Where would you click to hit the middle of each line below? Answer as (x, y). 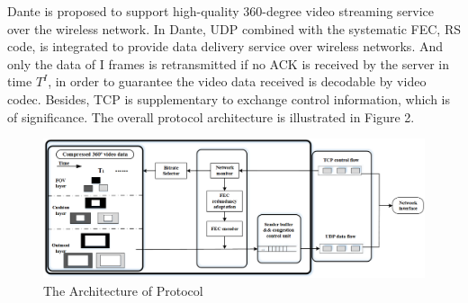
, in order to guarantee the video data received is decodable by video (237, 81)
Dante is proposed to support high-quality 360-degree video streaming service (221, 11)
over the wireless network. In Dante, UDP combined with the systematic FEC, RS (234, 28)
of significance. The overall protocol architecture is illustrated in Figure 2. (211, 116)
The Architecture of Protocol (123, 291)
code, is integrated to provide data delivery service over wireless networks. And (225, 46)
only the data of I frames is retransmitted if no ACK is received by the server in (228, 63)
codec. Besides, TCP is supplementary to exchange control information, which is (229, 98)
